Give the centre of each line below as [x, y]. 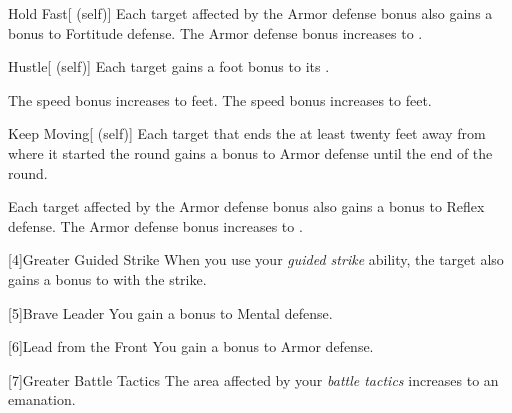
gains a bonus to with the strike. [107, 278]
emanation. [42, 399]
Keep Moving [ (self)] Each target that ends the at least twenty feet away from [247, 133]
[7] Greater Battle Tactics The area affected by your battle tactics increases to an [253, 379]
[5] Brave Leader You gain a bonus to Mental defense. [170, 312]
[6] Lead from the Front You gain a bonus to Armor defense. [191, 346]
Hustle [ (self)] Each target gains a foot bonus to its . [169, 66]
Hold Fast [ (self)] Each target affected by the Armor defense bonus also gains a [250, 13]
